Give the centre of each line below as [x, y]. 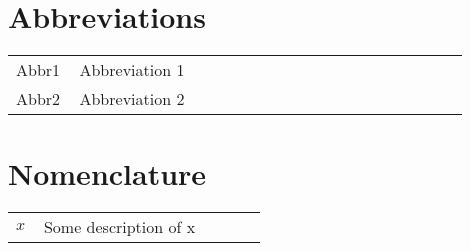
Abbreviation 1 [132, 70]
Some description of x [119, 227]
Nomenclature [107, 173]
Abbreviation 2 [132, 99]
